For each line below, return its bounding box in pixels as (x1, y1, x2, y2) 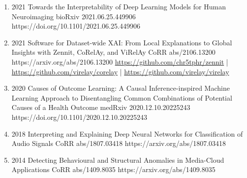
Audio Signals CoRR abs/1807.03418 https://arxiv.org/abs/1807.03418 (11, 138, 226, 148)
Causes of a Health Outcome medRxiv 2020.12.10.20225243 (11, 102, 190, 112)
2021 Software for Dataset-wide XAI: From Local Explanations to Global (11, 37, 232, 47)
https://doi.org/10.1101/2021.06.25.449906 (11, 21, 140, 31)
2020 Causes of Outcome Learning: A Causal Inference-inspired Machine (11, 83, 230, 93)
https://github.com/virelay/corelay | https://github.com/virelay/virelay (11, 66, 229, 76)
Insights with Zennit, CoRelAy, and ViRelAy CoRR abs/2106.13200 (11, 47, 216, 57)
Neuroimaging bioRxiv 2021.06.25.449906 (11, 11, 136, 21)
